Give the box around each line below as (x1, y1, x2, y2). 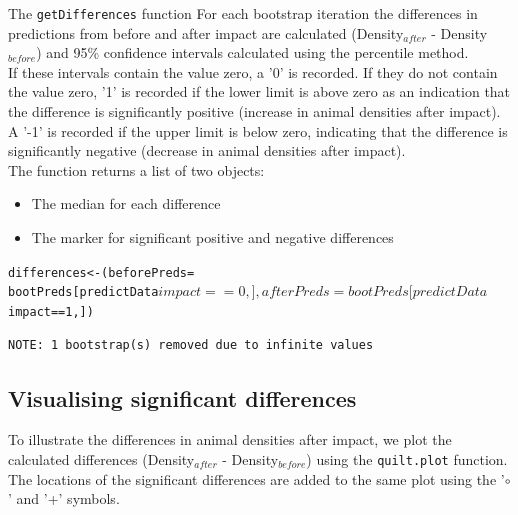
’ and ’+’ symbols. (8, 488, 120, 509)
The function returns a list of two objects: (8, 159, 265, 180)
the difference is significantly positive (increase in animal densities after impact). (8, 101, 501, 122)
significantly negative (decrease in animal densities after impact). (8, 140, 406, 161)
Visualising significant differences (8, 382, 357, 413)
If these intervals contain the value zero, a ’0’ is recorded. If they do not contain (8, 61, 498, 82)
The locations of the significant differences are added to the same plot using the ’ (8, 468, 505, 489)
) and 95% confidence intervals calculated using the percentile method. (36, 42, 469, 63)
